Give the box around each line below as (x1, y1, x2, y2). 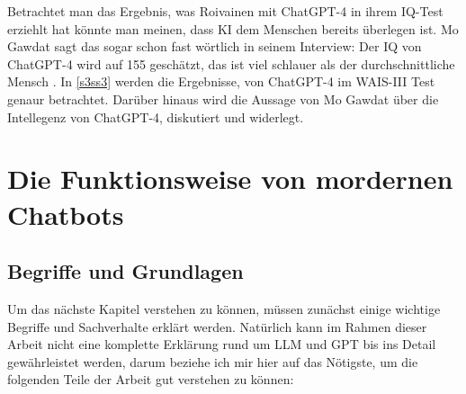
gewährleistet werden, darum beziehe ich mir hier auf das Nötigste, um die (7, 352, 418, 371)
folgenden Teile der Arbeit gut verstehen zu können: (7, 370, 294, 389)
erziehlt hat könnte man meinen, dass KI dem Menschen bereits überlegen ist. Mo (7, 19, 459, 38)
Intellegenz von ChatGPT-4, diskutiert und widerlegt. (7, 107, 304, 126)
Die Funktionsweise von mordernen (7, 160, 453, 197)
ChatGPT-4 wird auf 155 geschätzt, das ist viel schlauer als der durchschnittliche (7, 54, 455, 73)
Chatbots (7, 195, 124, 232)
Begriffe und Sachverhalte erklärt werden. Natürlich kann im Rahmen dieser (7, 317, 427, 336)
